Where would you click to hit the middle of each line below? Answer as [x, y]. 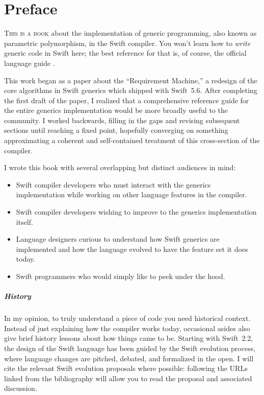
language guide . [30, 63]
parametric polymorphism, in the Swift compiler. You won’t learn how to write [127, 43]
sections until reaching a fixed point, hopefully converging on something [116, 130]
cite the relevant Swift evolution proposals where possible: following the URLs [126, 368]
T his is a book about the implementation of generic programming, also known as [130, 33]
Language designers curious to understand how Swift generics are [118, 239]
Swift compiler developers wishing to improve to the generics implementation [136, 212]
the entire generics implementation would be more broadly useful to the [116, 110]
